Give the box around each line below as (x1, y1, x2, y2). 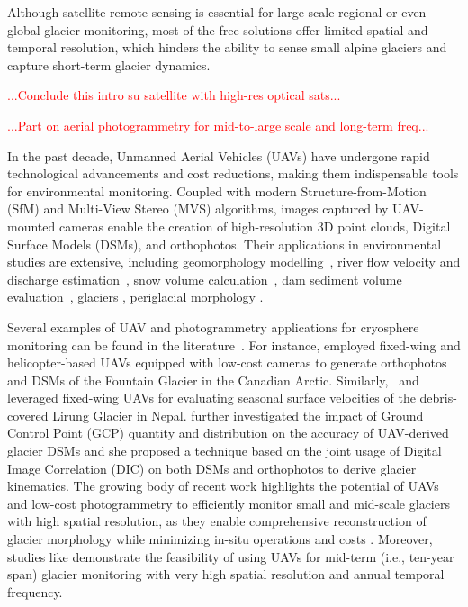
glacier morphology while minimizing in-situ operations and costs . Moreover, (7, 530, 433, 548)
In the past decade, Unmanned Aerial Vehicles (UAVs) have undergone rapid (7, 146, 430, 165)
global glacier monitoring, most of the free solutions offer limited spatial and (7, 20, 428, 39)
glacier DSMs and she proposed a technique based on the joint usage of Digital (7, 441, 442, 460)
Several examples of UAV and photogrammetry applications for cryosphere (7, 317, 419, 336)
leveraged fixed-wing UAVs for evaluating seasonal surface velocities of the (7, 388, 416, 407)
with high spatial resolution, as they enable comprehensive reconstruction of (7, 512, 427, 530)
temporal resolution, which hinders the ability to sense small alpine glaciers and (7, 38, 447, 57)
